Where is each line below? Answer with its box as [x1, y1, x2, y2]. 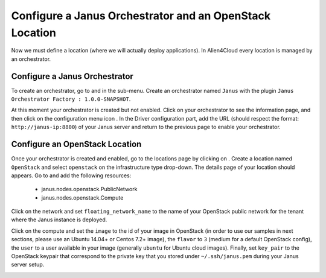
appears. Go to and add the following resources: [11, 172, 132, 179]
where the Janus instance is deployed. [11, 216, 107, 223]
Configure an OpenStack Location [11, 139, 142, 150]
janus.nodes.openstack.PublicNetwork [41, 186, 138, 193]
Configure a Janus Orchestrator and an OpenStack [11, 9, 271, 22]
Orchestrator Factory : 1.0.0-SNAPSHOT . [11, 95, 131, 103]
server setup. [11, 261, 45, 268]
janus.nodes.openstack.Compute [41, 194, 124, 201]
